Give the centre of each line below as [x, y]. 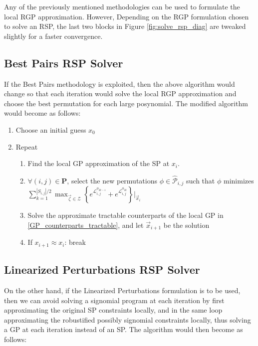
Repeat [27, 146]
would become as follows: [42, 113]
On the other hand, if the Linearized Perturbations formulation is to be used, [122, 290]
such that [201, 180]
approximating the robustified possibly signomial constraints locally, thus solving [128, 319]
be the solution [186, 225]
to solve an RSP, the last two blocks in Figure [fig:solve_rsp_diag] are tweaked [125, 26]
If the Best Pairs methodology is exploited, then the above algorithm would [120, 84]
